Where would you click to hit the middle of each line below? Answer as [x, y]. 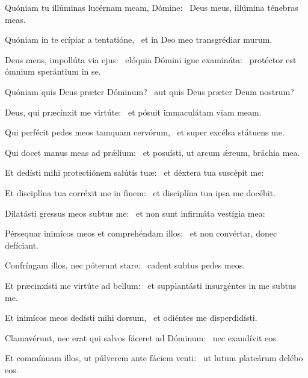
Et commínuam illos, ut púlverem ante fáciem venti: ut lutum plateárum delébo [154, 358]
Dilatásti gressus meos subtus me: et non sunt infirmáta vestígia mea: [135, 213]
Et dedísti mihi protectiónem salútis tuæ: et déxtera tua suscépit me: [134, 172]
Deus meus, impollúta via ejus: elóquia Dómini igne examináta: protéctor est [151, 59]
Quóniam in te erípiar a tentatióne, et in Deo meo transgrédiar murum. [139, 39]
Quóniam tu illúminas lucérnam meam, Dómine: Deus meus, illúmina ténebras [152, 7]
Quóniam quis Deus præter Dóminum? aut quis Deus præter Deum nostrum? [149, 91]
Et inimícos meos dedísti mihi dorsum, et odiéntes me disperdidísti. [131, 318]
